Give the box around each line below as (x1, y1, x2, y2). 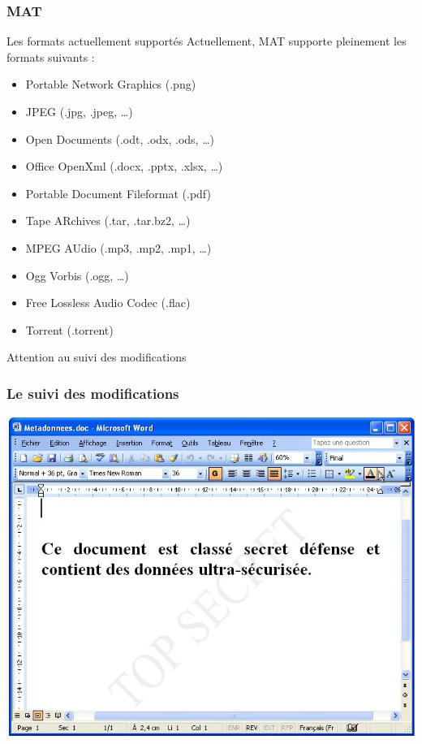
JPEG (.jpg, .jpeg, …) (25, 103, 133, 119)
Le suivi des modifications (6, 383, 179, 403)
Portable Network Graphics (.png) (25, 76, 196, 93)
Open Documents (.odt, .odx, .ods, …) (25, 130, 214, 147)
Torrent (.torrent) (25, 321, 114, 338)
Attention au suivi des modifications (6, 348, 187, 366)
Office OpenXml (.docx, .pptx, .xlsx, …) (25, 158, 223, 175)
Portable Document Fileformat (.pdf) (25, 184, 211, 201)
